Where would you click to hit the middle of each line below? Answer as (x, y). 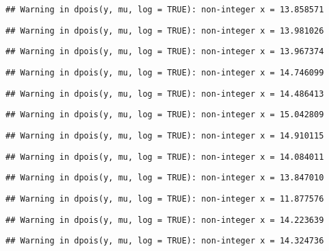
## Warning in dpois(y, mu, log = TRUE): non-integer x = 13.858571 (165, 10)
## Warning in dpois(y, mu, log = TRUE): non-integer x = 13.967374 (165, 52)
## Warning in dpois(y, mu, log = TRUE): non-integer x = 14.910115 (165, 135)
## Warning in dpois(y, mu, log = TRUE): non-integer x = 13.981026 (165, 31)
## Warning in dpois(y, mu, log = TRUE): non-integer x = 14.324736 (165, 241)
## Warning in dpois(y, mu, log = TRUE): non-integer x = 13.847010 (165, 178)
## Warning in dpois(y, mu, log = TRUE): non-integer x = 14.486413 (165, 94)
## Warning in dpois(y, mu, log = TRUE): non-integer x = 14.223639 (165, 220)
